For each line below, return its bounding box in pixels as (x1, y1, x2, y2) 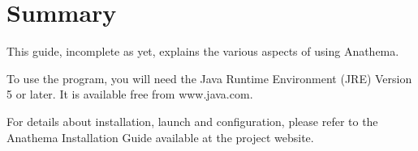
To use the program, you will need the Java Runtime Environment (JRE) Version (6, 69, 412, 86)
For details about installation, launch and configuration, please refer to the (6, 112, 378, 129)
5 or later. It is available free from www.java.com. (6, 86, 253, 103)
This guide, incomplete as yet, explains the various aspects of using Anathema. (6, 43, 399, 60)
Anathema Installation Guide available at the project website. (6, 128, 314, 145)
